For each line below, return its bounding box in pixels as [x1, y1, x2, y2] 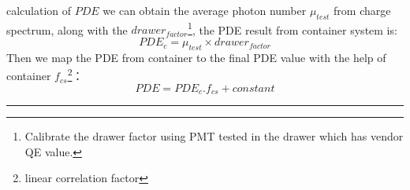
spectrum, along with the [6, 21, 128, 38]
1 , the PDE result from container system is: [188, 19, 397, 38]
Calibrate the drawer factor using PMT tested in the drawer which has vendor [24, 128, 404, 144]
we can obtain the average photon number [102, 2, 307, 18]
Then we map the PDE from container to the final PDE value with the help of [6, 49, 386, 65]
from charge [334, 2, 391, 18]
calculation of [6, 2, 72, 18]
